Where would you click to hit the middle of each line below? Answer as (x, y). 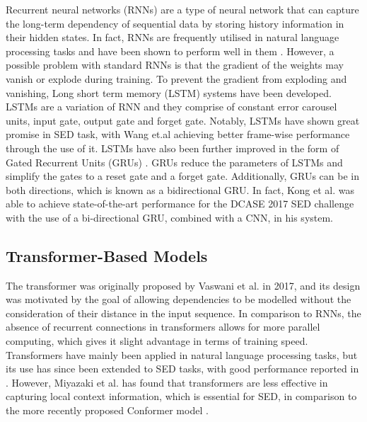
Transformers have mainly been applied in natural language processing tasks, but (182, 354)
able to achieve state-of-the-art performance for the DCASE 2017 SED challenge (180, 204)
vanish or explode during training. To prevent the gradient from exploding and (176, 78)
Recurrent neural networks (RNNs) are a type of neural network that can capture (182, 9)
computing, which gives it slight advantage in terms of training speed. (157, 341)
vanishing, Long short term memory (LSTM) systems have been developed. (169, 92)
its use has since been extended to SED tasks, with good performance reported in (182, 369)
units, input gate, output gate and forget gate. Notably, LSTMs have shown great (183, 120)
